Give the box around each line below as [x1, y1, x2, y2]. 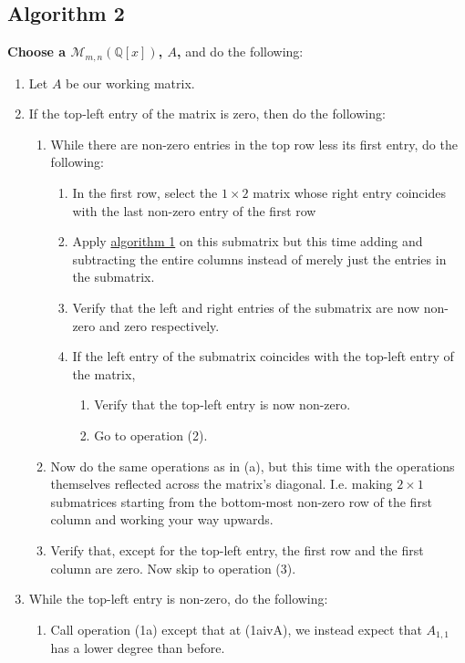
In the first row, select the [72, 183, 218, 202]
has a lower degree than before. [50, 638, 225, 658]
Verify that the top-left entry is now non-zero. [94, 395, 351, 414]
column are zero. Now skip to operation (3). [50, 558, 296, 577]
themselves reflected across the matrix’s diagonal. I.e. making [50, 474, 393, 493]
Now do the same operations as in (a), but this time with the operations [50, 456, 455, 475]
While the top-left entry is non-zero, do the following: [28, 589, 328, 608]
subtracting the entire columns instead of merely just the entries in [72, 249, 447, 268]
